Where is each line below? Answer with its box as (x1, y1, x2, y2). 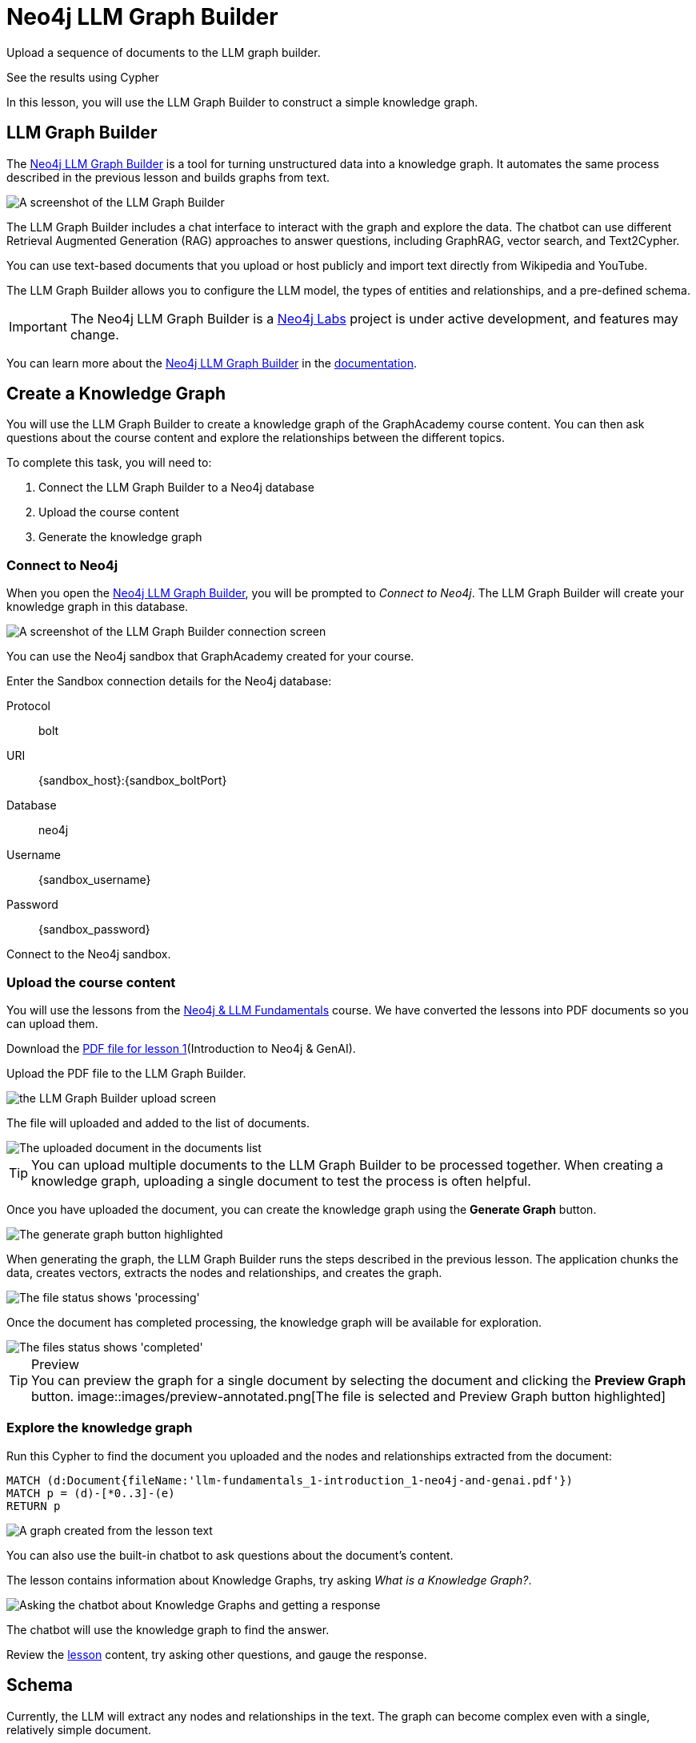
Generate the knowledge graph (38, 530, 202, 544)
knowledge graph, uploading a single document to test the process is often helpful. (31, 1172, 531, 1189)
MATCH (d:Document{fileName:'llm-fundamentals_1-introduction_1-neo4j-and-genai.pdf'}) (6, 1473, 574, 1487)
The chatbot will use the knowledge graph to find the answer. (6, 1622, 330, 1637)
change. (70, 326, 119, 343)
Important (9, 318, 67, 335)
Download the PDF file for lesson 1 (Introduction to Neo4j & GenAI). (6, 1041, 356, 1055)
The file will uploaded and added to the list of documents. (6, 1115, 310, 1130)
